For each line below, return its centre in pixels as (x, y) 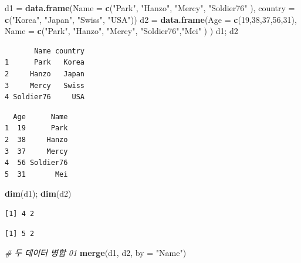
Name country (60, 51)
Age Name (40, 117)
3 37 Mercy (36, 151)
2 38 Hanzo (36, 139)
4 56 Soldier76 (36, 163)
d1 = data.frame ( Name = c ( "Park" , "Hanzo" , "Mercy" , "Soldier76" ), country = (150, 8)
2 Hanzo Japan (45, 74)
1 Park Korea (45, 63)
